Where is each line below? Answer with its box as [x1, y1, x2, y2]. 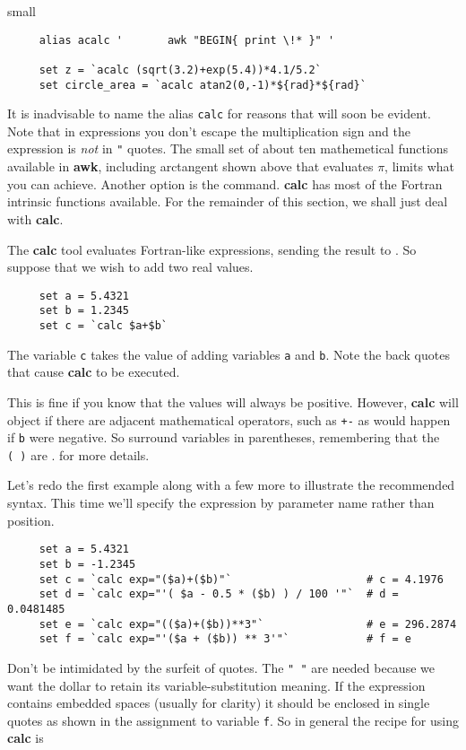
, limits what [384, 157, 454, 176]
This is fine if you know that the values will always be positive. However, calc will [7, 392, 459, 411]
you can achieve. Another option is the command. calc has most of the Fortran [7, 174, 443, 193]
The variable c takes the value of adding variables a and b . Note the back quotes [7, 344, 450, 363]
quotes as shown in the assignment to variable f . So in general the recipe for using [7, 711, 459, 729]
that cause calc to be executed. [7, 362, 180, 381]
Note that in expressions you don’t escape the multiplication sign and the [7, 121, 410, 140]
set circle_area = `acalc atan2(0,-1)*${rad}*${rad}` [39, 78, 367, 92]
